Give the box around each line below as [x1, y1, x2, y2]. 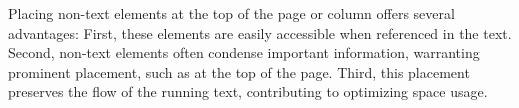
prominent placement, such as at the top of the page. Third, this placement [8, 61, 470, 82]
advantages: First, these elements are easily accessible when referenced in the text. [8, 22, 512, 43]
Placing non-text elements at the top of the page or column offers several [8, 3, 455, 23]
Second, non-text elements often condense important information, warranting [8, 42, 480, 63]
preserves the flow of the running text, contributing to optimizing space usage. [8, 81, 488, 102]
